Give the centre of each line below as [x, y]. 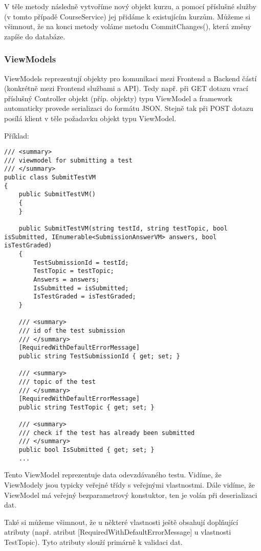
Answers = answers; [67, 280]
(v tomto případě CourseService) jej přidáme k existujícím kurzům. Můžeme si [127, 16]
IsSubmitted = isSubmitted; [81, 288]
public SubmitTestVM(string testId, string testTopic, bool [123, 229]
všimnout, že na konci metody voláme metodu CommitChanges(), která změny [128, 26]
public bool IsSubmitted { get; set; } [86, 450]
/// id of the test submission [72, 330]
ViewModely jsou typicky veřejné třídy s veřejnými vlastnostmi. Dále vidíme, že [129, 485]
